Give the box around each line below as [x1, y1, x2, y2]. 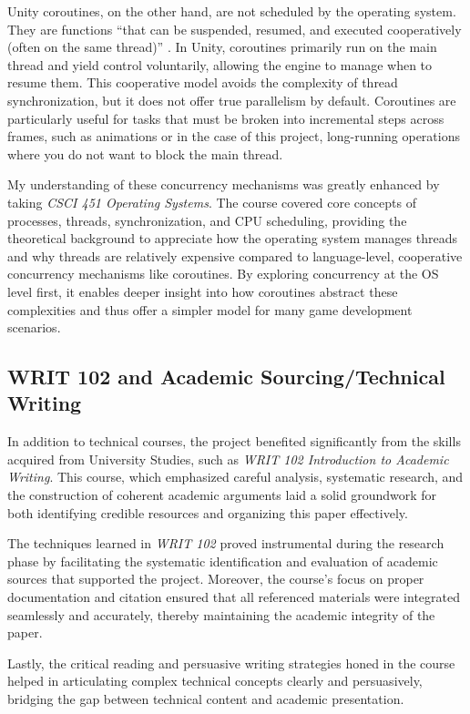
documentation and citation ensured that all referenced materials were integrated [7, 587, 460, 607]
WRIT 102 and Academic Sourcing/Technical [7, 362, 445, 391]
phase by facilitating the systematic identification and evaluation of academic [7, 551, 438, 570]
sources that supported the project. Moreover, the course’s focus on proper [7, 569, 424, 588]
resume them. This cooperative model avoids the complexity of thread [7, 73, 398, 92]
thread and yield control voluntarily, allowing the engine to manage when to [7, 55, 433, 74]
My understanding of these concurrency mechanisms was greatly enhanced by [7, 175, 440, 194]
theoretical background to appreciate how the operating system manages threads [7, 229, 457, 248]
